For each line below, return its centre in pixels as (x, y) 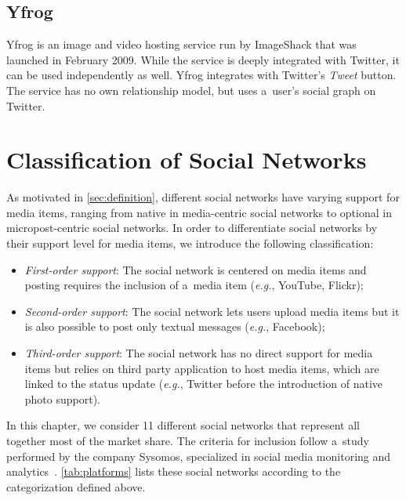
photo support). (63, 399)
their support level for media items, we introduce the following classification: (190, 243)
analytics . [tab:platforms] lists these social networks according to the (174, 471)
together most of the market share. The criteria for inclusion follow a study (188, 441)
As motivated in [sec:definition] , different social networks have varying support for (203, 197)
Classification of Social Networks (187, 159)
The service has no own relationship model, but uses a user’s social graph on (191, 90)
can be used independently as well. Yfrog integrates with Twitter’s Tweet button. (201, 75)
